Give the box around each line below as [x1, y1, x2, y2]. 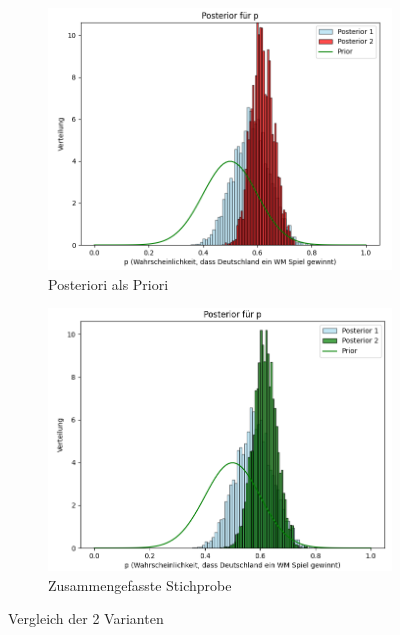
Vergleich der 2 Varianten [8, 608, 164, 629]
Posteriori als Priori [48, 273, 169, 294]
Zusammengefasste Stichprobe [48, 574, 232, 595]
